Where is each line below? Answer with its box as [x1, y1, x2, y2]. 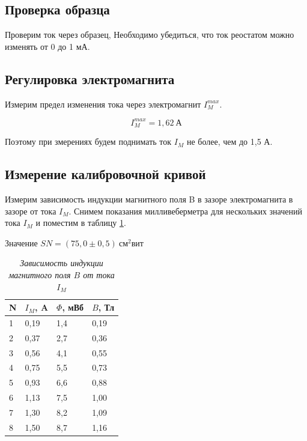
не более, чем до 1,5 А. [186, 135, 273, 148]
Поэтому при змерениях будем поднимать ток [5, 135, 172, 148]
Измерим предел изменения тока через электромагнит [5, 97, 201, 110]
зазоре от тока [5, 204, 56, 217]
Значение [5, 236, 38, 249]
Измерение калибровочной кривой [5, 165, 206, 183]
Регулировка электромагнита [5, 69, 175, 88]
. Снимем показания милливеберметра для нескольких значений [68, 204, 303, 217]
